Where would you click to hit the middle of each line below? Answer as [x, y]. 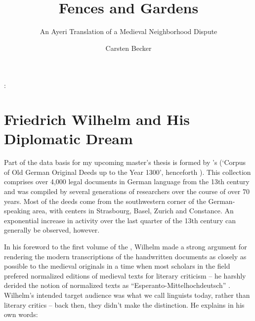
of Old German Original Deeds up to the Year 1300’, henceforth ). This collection [127, 172]
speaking [17, 211]
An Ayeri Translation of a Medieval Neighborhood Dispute [128, 31]
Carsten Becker [128, 48]
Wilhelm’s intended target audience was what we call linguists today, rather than [127, 295]
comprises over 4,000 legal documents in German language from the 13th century [127, 181]
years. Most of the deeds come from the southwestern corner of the [105, 201]
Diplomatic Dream [68, 139]
